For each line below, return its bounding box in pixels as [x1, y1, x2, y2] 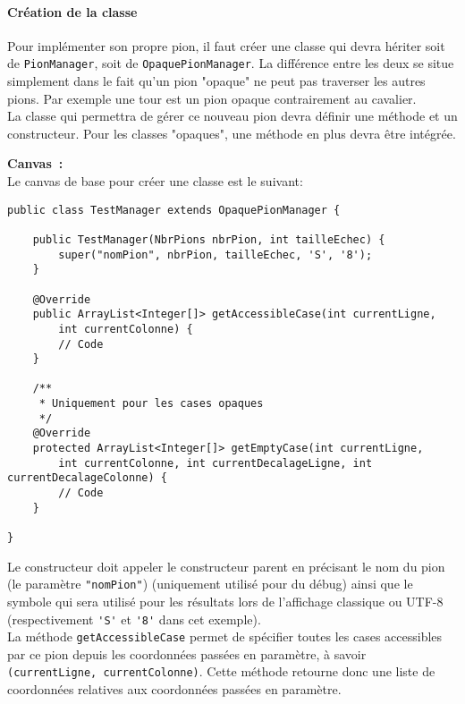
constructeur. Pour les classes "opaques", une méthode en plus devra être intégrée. [7, 123, 456, 142]
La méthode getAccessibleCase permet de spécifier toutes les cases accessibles [7, 627, 443, 646]
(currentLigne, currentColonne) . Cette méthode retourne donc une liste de [7, 662, 435, 681]
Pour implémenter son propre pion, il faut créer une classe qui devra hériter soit [7, 36, 445, 55]
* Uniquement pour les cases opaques [38, 397, 264, 411]
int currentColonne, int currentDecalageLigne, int [58, 456, 373, 470]
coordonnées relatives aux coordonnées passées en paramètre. [7, 680, 342, 699]
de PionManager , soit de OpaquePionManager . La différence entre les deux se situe [7, 54, 454, 72]
